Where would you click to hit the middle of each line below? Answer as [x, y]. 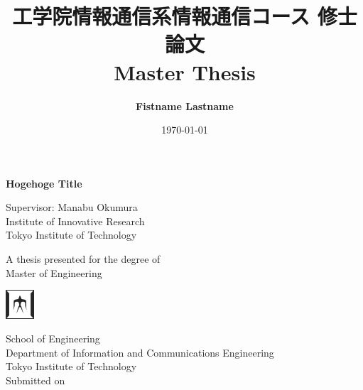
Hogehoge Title [44, 183]
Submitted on [36, 380]
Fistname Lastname [185, 105]
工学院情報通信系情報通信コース [161, 16]
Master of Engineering [54, 272]
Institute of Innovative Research [75, 221]
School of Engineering [53, 338]
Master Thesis [185, 71]
